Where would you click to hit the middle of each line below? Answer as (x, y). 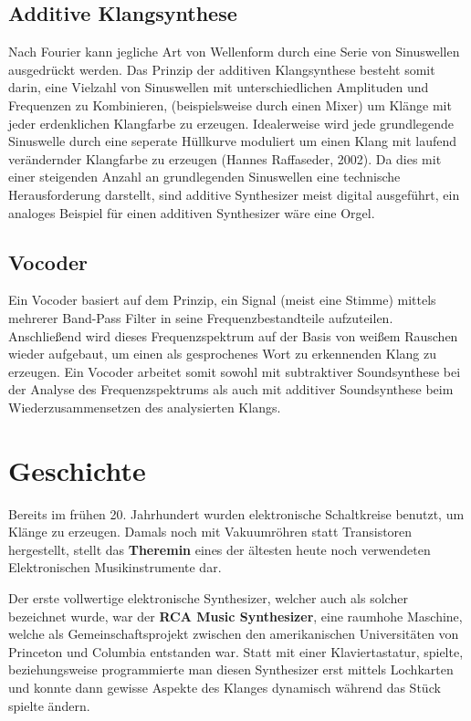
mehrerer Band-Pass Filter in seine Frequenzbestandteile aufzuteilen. (201, 317)
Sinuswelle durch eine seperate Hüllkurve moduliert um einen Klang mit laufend (233, 141)
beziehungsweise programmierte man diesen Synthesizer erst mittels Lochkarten (231, 669)
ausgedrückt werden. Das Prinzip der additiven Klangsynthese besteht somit (222, 69)
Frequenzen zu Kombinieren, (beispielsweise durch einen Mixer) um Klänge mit (230, 104)
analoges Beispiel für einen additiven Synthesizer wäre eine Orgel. (192, 212)
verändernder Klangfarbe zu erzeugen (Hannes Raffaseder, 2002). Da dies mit (225, 158)
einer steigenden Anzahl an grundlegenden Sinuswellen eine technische (204, 177)
